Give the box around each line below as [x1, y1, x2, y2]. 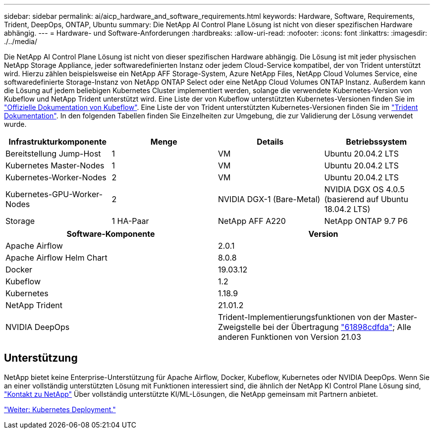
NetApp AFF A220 [218, 216, 286, 226]
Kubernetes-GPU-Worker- [5, 189, 103, 199]
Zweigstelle [218, 322, 261, 332]
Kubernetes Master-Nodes [5, 161, 105, 170]
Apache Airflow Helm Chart [5, 253, 108, 263]
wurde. [4, 120, 27, 128]
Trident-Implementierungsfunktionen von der [218, 312, 386, 322]
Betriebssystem [346, 137, 407, 147]
